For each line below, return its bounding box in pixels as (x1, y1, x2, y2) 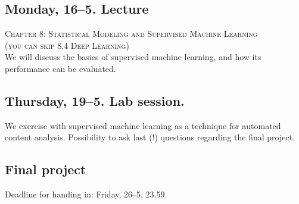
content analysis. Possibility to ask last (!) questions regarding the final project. (5, 131, 295, 143)
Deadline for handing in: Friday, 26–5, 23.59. (5, 188, 167, 200)
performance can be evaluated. (5, 62, 116, 74)
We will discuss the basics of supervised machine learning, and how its (5, 51, 261, 63)
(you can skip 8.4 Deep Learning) (5, 39, 129, 51)
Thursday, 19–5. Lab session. (5, 91, 185, 109)
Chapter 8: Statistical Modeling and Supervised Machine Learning (5, 27, 258, 40)
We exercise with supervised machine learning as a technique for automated (5, 119, 281, 131)
